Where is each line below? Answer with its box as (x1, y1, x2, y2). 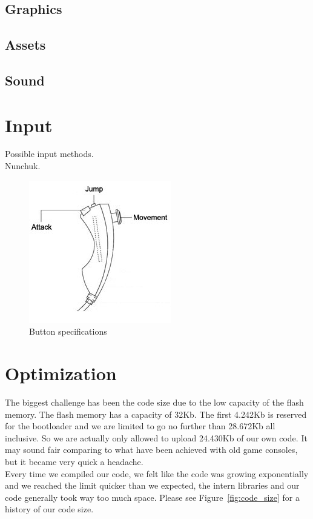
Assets (5, 35, 46, 54)
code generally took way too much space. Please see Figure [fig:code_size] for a (5, 491, 300, 503)
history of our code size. (5, 503, 94, 515)
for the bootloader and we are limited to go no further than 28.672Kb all (5, 420, 275, 432)
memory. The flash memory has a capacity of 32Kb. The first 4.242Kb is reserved (5, 407, 307, 420)
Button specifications (29, 325, 107, 338)
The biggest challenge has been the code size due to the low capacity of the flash (5, 395, 304, 408)
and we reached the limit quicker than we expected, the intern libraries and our (5, 479, 300, 492)
